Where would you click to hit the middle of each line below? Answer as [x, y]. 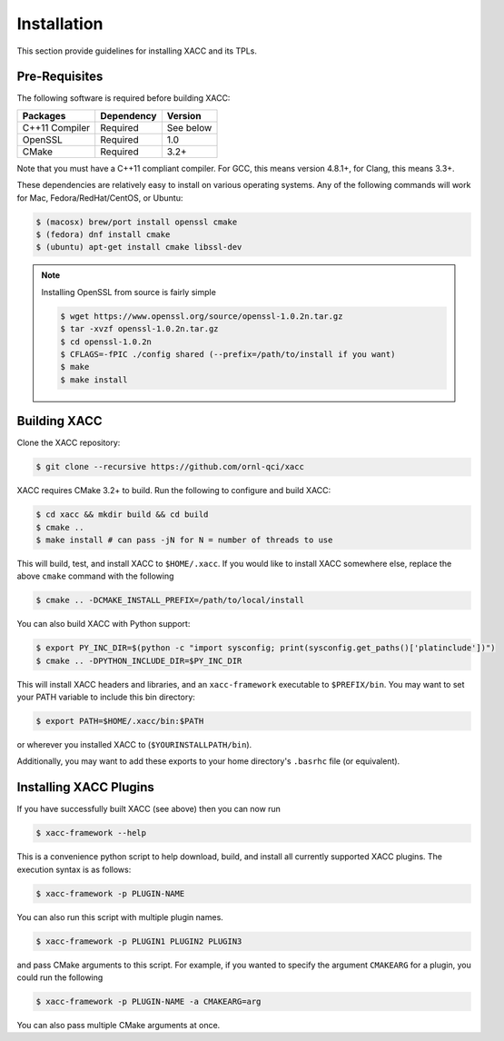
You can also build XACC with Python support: [104, 624]
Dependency [128, 115]
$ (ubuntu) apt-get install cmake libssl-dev [139, 247]
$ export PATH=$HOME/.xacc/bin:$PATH [120, 721]
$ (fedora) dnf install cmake [103, 235]
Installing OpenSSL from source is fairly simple [129, 292]
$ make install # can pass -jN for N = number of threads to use [184, 540]
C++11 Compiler [56, 127]
